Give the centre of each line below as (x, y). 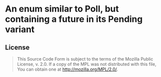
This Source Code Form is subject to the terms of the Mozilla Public (85, 59)
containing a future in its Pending (74, 19)
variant (20, 30)
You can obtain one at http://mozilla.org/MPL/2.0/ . (68, 69)
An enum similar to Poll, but (62, 9)
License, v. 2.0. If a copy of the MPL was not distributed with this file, (87, 64)
